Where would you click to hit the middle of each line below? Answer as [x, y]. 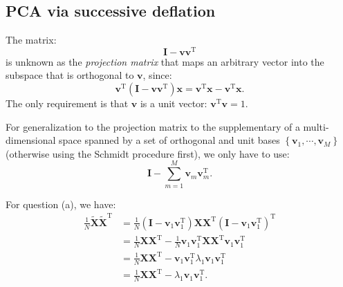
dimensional [31, 140]
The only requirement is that [67, 103]
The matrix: [31, 40]
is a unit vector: [174, 103]
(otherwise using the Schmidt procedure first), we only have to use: [148, 153]
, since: [157, 75]
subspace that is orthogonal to [70, 75]
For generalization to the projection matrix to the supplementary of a [153, 126]
